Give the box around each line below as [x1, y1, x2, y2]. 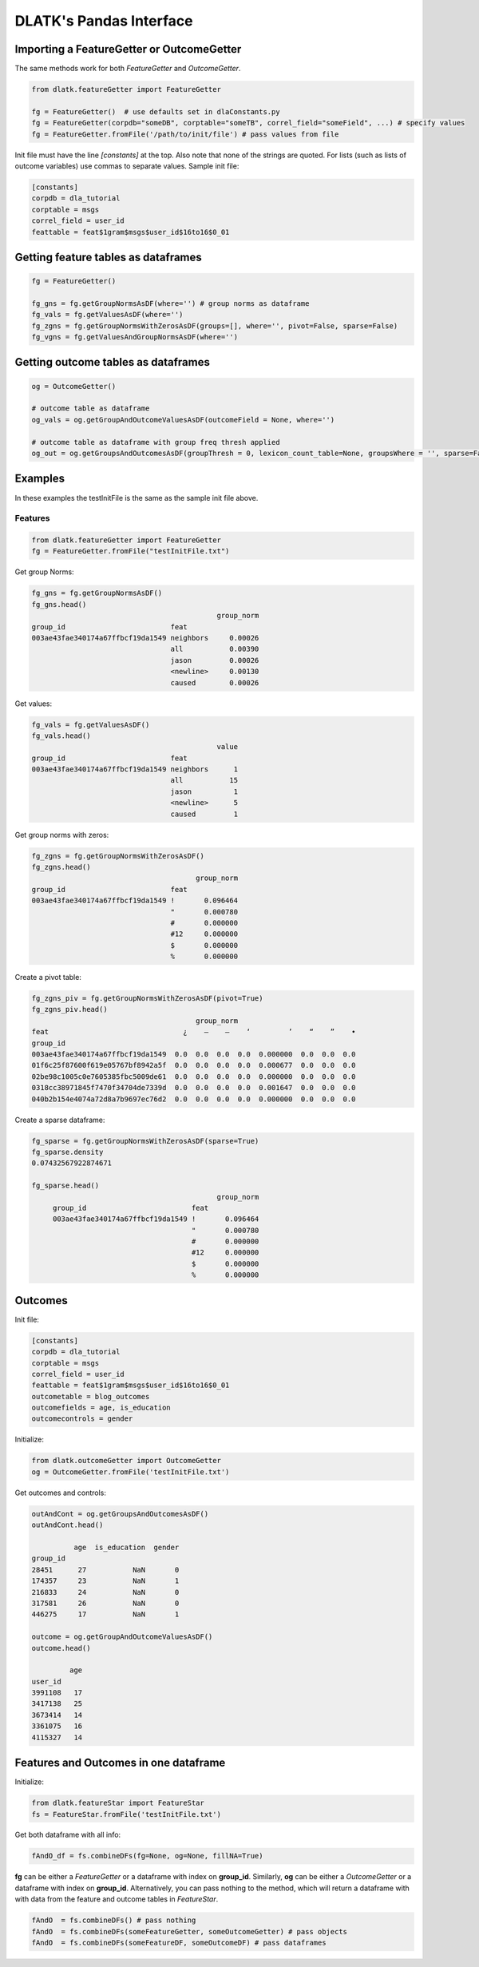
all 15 [170, 775, 239, 785]
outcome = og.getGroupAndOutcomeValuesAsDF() [31, 1632, 213, 1641]
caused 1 [170, 809, 239, 819]
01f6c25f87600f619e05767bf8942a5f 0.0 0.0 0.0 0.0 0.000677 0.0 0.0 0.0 [31, 1061, 356, 1070]
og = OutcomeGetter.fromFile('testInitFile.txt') [31, 1467, 230, 1477]
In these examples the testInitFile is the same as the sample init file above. [14, 493, 259, 502]
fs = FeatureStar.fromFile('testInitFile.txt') [31, 1810, 221, 1818]
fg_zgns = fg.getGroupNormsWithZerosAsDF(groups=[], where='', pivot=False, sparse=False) [31, 321, 398, 331]
